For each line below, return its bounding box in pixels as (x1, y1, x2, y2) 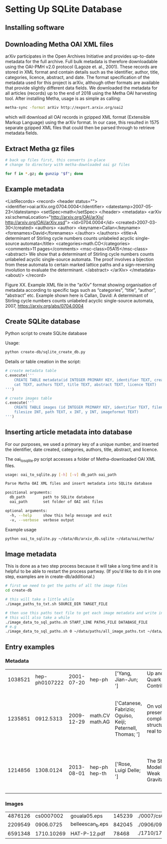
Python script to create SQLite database (5, 331, 87, 337)
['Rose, (115, 760, 132, 767)
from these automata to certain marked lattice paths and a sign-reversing (5, 261, 155, 267)
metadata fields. (5, 130, 38, 136)
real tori (146, 727, 165, 734)
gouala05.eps (70, 813, 103, 820)
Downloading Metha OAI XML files (5, 40, 113, 48)
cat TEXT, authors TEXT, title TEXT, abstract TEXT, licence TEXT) (14, 382, 157, 387)
